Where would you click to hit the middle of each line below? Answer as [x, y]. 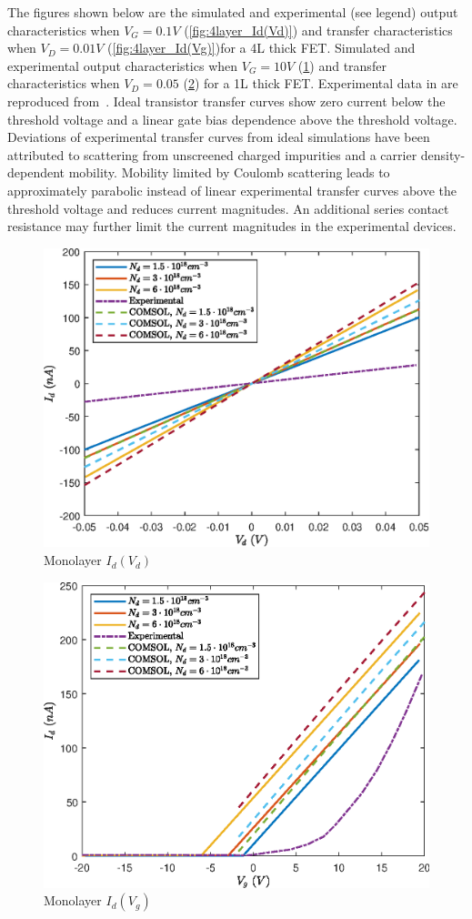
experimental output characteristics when [123, 65]
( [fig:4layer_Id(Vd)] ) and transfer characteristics [318, 30]
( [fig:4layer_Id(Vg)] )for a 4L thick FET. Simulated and [261, 48]
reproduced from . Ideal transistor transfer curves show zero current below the [226, 101]
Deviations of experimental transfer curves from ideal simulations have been [219, 137]
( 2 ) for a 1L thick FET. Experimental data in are [321, 83]
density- [443, 154]
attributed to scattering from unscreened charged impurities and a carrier [212, 154]
